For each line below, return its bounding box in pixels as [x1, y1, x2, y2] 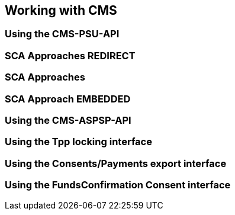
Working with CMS [5, 3, 117, 18]
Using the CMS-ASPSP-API [5, 114, 131, 126]
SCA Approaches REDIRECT [5, 49, 136, 62]
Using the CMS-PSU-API [5, 28, 120, 40]
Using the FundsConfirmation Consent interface [5, 179, 231, 191]
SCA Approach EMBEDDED [5, 92, 131, 105]
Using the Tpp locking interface [5, 136, 152, 148]
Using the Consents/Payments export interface [5, 157, 227, 169]
